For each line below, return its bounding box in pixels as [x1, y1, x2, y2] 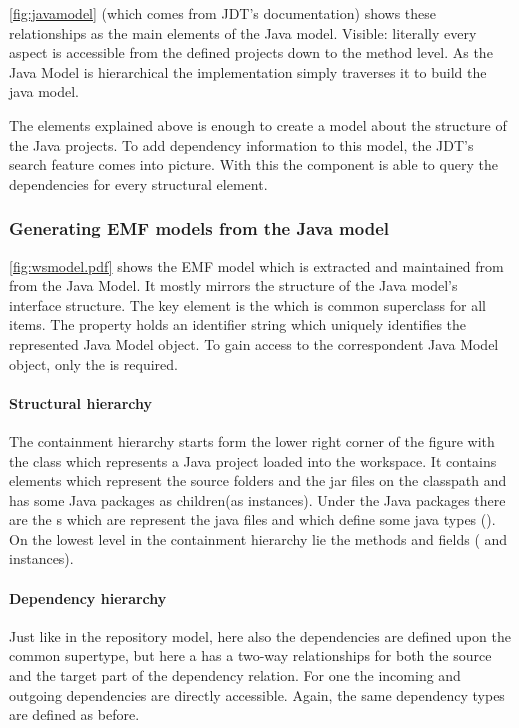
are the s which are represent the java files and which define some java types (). [9, 509, 496, 530]
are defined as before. [9, 704, 140, 725]
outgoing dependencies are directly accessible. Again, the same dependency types [9, 684, 505, 705]
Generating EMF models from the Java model [9, 216, 389, 241]
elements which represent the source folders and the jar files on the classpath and [9, 470, 507, 491]
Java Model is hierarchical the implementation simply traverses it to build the [9, 61, 487, 82]
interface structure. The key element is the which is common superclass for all [9, 294, 486, 315]
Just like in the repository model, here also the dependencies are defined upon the [9, 625, 511, 646]
